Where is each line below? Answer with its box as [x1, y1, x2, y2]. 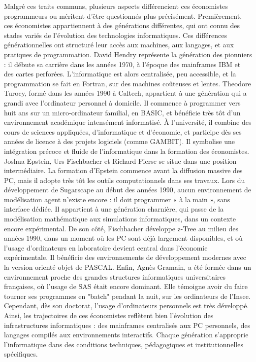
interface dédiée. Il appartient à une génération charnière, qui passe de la [4, 204, 224, 214]
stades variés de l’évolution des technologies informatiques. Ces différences [4, 30, 227, 40]
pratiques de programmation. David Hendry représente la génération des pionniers [4, 49, 252, 59]
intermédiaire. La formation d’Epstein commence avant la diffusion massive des [4, 165, 243, 176]
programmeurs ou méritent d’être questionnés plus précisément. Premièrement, [4, 10, 242, 21]
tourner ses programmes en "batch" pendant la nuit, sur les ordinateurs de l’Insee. [4, 290, 251, 301]
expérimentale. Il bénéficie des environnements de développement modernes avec [4, 252, 246, 262]
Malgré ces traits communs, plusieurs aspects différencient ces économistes [4, 1, 228, 11]
